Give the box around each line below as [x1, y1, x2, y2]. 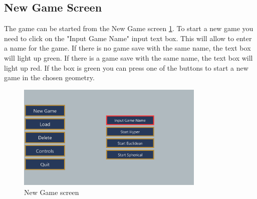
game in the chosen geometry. [4, 72, 95, 83]
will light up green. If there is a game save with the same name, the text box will [4, 52, 253, 63]
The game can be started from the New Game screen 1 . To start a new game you [4, 23, 253, 34]
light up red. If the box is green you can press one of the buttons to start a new [4, 62, 248, 73]
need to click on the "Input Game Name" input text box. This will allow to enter [4, 33, 252, 43]
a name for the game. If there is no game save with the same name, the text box [4, 43, 251, 53]
